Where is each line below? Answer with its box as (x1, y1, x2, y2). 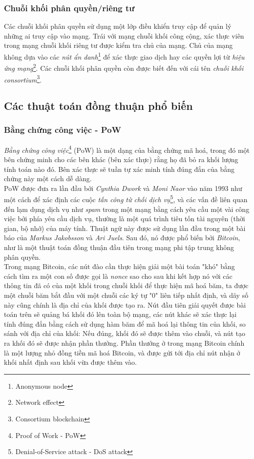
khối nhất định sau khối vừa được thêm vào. (4, 357, 137, 367)
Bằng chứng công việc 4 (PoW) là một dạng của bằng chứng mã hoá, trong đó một (4, 143, 250, 155)
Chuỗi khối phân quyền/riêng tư (4, 1, 135, 14)
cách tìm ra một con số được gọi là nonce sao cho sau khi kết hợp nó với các (4, 271, 233, 281)
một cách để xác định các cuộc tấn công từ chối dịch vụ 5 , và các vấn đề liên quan (4, 193, 248, 205)
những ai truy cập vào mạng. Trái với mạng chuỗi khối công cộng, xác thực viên (4, 30, 244, 41)
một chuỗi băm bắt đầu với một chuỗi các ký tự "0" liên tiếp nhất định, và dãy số (4, 290, 249, 300)
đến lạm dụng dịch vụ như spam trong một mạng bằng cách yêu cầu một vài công (4, 204, 250, 214)
